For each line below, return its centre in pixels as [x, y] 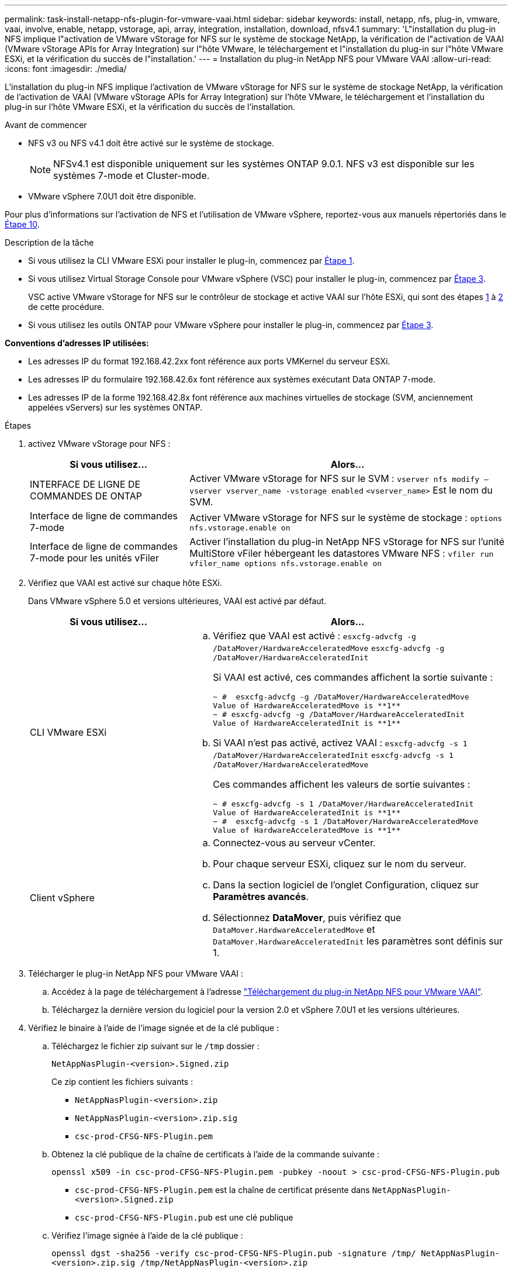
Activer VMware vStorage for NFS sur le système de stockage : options [346, 517]
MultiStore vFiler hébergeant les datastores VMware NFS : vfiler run [342, 553]
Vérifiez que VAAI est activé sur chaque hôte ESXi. [125, 583]
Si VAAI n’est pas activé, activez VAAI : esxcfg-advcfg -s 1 [340, 743]
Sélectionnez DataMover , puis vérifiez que [307, 918]
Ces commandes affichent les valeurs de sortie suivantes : [342, 784]
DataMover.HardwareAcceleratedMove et [294, 929]
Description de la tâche [49, 242]
